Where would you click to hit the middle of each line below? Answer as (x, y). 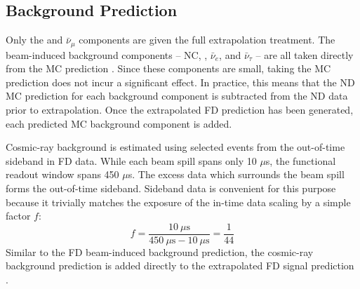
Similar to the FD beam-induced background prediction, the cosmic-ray (160, 251)
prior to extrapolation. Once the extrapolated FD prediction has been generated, (180, 110)
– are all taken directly (305, 54)
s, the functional (301, 160)
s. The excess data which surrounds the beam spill (236, 174)
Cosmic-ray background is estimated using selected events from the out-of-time (175, 147)
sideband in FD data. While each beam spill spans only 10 (131, 160)
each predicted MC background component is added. (119, 123)
